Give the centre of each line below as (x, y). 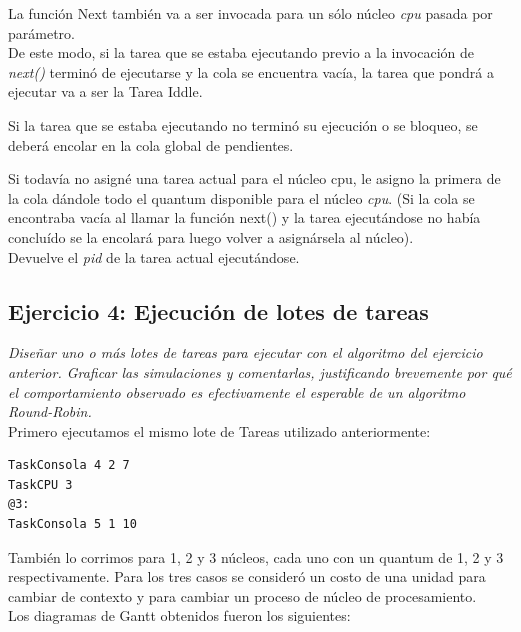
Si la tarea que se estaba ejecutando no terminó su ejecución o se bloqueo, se (243, 124)
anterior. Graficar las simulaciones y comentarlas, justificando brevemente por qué (260, 371)
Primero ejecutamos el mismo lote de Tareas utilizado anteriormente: (219, 430)
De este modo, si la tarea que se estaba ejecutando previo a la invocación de (241, 52)
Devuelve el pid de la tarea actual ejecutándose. (154, 256)
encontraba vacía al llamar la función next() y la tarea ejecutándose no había (244, 217)
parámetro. (41, 32)
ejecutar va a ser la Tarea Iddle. (105, 91)
